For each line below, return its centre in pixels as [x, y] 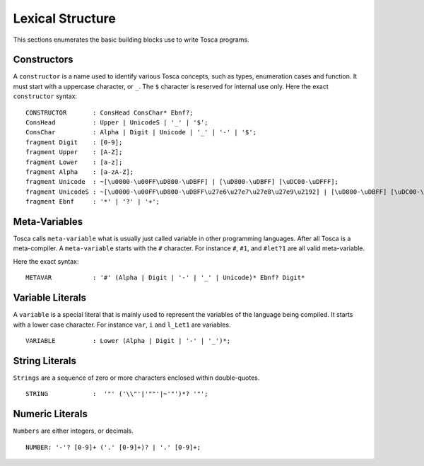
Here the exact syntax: [46, 261]
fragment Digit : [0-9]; [74, 142]
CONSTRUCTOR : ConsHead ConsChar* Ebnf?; [110, 112]
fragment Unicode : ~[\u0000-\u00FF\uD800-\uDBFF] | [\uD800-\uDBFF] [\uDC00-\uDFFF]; [182, 182]
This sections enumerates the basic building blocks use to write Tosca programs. [131, 40]
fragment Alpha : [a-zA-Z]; [80, 172]
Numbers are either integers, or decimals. [73, 431]
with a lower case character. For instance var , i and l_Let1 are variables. [122, 325]
